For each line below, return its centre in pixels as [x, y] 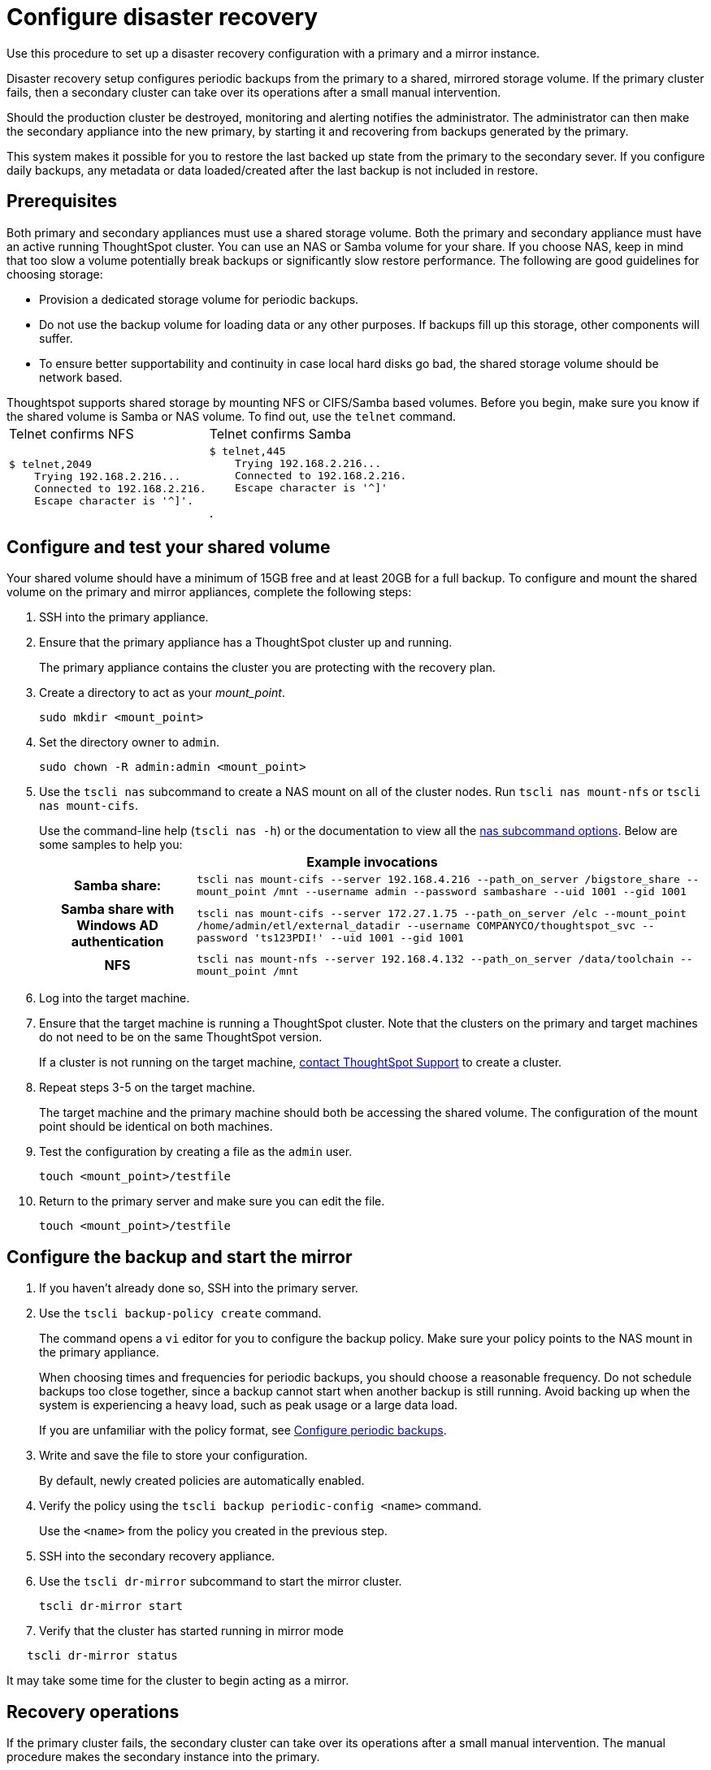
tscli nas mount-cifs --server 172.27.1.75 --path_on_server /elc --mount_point [442, 913]
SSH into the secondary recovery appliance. [157, 1556]
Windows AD [117, 926]
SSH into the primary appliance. [124, 617]
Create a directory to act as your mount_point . [162, 693]
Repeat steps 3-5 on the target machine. [147, 1088]
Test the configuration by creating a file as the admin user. [196, 1152]
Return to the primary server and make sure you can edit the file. [212, 1201]
